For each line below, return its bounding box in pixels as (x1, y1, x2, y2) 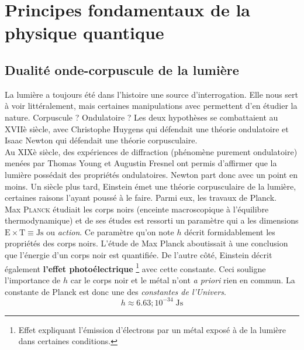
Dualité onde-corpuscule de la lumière (5, 60, 239, 78)
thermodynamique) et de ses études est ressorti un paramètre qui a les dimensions (5, 214, 299, 227)
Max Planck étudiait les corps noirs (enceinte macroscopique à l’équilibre (5, 203, 269, 215)
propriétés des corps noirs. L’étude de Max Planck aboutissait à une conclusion (5, 237, 288, 249)
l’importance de (5, 273, 61, 286)
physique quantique (5, 20, 164, 44)
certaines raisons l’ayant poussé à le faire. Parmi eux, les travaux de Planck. (5, 191, 277, 204)
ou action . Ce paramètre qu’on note (46, 225, 174, 238)
